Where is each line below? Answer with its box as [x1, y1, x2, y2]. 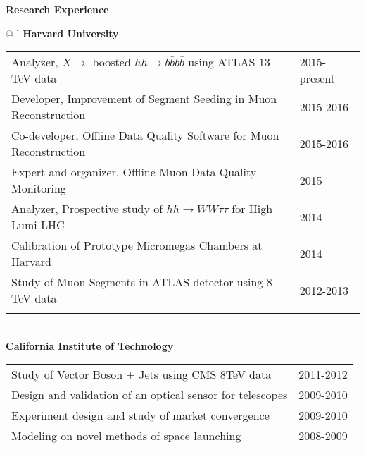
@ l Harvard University [6, 25, 119, 40]
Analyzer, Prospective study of [11, 200, 163, 217]
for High [232, 200, 273, 217]
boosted [92, 54, 131, 71]
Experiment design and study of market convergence [11, 407, 270, 424]
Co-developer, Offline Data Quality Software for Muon [11, 127, 279, 144]
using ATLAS [188, 54, 255, 71]
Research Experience [6, 2, 109, 16]
